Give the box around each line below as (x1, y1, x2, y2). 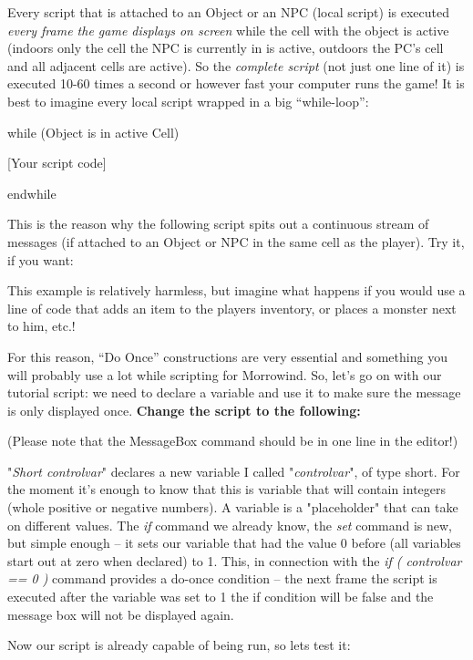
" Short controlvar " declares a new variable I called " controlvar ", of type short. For (7, 461, 460, 480)
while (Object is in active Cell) (7, 122, 180, 141)
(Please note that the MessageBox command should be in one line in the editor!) (7, 431, 458, 450)
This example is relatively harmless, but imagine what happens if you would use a (7, 281, 466, 300)
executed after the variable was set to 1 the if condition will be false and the (7, 587, 434, 606)
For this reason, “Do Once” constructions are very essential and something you (7, 346, 447, 366)
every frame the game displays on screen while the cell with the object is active (7, 20, 449, 39)
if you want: (7, 250, 74, 269)
